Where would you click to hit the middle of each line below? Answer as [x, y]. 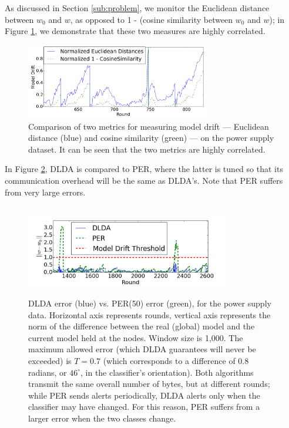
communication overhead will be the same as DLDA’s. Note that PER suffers [144, 181]
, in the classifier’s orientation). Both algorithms [167, 372]
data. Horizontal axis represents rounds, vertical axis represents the [149, 314]
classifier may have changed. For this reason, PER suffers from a [144, 407]
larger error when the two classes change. [102, 418]
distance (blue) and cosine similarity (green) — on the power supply [151, 138]
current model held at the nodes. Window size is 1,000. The [136, 337]
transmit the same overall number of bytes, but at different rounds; [149, 384]
